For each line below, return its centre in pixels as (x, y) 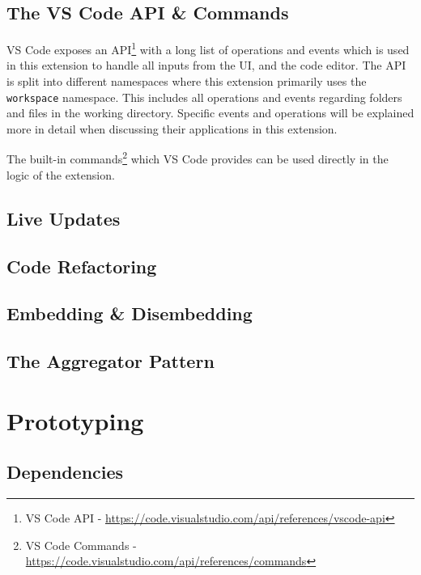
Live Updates (64, 218)
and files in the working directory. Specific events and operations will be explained (210, 113)
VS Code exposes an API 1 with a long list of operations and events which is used (208, 48)
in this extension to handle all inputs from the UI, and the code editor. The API (206, 65)
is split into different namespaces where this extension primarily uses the (187, 81)
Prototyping (75, 420)
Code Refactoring (82, 266)
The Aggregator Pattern (111, 361)
